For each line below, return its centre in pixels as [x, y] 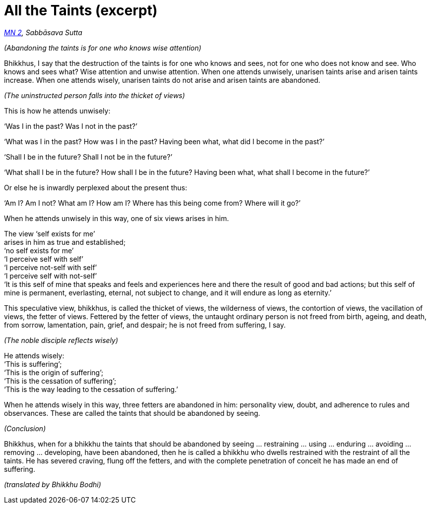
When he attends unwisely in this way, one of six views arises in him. [117, 218]
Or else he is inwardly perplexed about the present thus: [96, 187]
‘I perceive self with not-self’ [51, 276]
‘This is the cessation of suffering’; [60, 381]
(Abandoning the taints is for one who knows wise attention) [103, 48]
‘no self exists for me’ [39, 250]
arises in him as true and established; [65, 242]
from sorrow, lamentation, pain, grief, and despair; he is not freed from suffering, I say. [145, 325]
